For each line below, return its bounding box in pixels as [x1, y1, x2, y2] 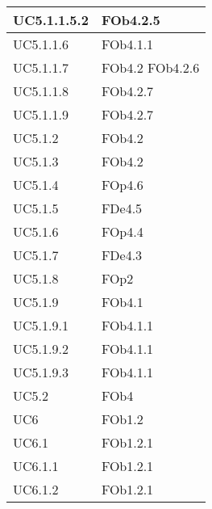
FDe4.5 [101, 199, 143, 217]
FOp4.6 [101, 175, 143, 194]
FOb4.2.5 [101, 11, 160, 29]
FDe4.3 [101, 246, 143, 264]
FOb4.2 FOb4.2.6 [101, 58, 200, 77]
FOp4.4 [101, 222, 143, 241]
